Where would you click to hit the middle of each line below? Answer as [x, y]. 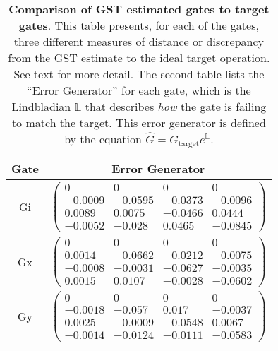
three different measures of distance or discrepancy [139, 41]
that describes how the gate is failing [176, 106]
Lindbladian [41, 106]
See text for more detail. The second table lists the [139, 74]
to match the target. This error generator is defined [139, 123]
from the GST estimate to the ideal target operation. [139, 58]
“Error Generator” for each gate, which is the [139, 90]
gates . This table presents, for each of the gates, [139, 25]
